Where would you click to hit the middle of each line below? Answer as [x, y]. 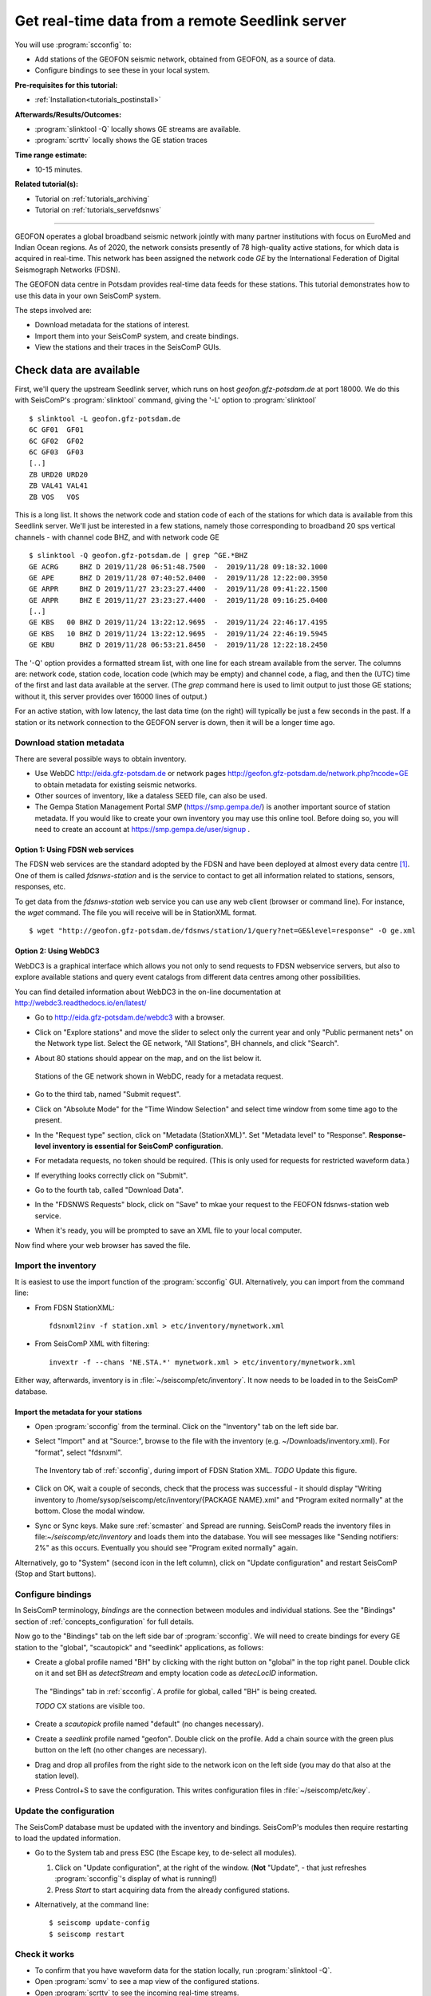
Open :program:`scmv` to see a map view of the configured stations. [147, 1982]
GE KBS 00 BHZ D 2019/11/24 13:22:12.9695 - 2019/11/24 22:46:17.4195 [178, 622]
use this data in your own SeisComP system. [88, 295]
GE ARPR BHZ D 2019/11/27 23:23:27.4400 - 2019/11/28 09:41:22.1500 [178, 589]
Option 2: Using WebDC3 [57, 951]
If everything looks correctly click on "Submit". [111, 1175]
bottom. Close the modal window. [90, 1511]
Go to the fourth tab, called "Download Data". [109, 1190]
